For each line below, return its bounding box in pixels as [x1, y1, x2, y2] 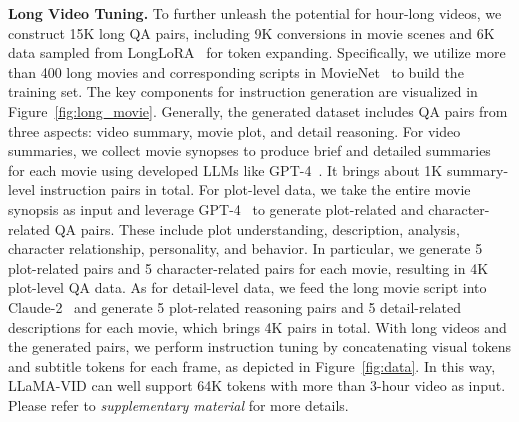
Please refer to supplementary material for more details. [8, 394, 349, 415]
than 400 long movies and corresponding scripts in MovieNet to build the [8, 61, 464, 82]
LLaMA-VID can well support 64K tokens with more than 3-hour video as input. [8, 375, 506, 396]
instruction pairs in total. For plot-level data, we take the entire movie [39, 179, 471, 200]
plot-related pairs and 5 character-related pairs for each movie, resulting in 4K [8, 257, 489, 278]
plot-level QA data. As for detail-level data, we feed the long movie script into [8, 277, 487, 298]
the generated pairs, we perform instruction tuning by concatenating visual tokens [8, 336, 511, 357]
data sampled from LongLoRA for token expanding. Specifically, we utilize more [8, 42, 506, 63]
